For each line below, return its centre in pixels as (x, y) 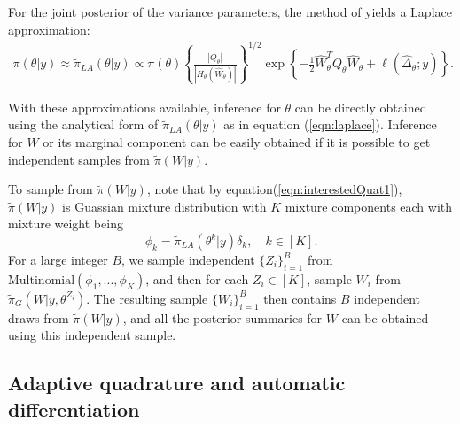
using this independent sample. (92, 335)
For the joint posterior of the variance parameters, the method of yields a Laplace (230, 12)
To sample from (51, 189)
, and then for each (197, 278)
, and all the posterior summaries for (222, 317)
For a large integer (58, 259)
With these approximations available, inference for (144, 107)
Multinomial (42, 280)
